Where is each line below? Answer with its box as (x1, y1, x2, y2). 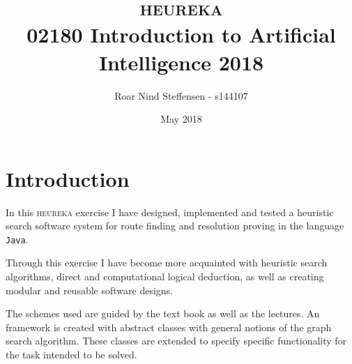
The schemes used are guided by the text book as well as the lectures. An (6, 306, 320, 321)
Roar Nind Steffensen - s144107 (114, 88, 248, 103)
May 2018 (160, 112, 202, 126)
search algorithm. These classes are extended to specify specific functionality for (6, 333, 347, 348)
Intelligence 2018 (98, 47, 264, 76)
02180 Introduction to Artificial (26, 20, 336, 49)
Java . (6, 232, 29, 246)
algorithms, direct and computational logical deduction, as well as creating (6, 269, 324, 284)
